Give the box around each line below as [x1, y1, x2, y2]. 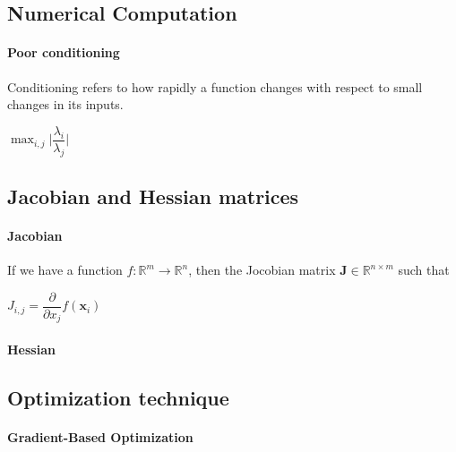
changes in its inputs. [7, 95, 124, 114]
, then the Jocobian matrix [188, 260, 336, 279]
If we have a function [7, 260, 123, 279]
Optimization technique [7, 383, 229, 411]
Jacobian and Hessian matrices [7, 183, 299, 210]
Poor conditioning [7, 43, 120, 62]
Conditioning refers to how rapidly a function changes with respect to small [7, 77, 423, 96]
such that [398, 260, 450, 279]
